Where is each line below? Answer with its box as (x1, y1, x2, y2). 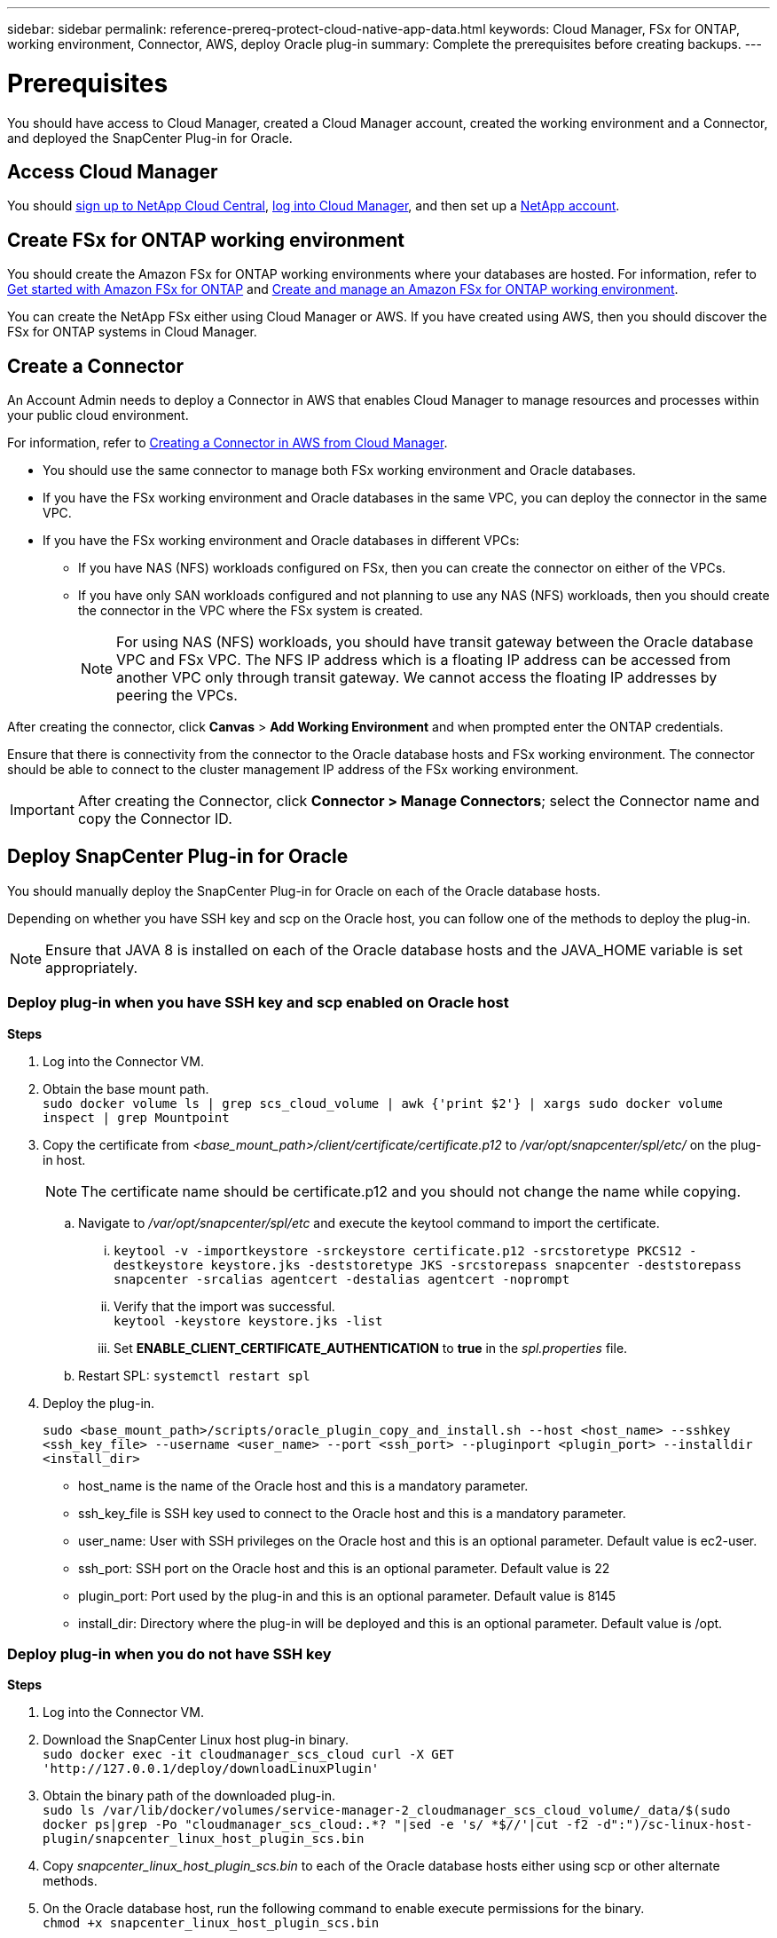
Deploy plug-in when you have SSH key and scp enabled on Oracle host (7, 993, 509, 1012)
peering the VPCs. (116, 686, 238, 705)
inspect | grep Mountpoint (43, 1110, 230, 1125)
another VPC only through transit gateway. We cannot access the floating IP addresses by (116, 668, 718, 687)
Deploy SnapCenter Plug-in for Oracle (7, 845, 349, 868)
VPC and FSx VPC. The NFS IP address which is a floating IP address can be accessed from (116, 651, 731, 669)
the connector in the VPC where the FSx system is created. (78, 603, 423, 619)
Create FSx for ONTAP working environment (7, 228, 405, 251)
